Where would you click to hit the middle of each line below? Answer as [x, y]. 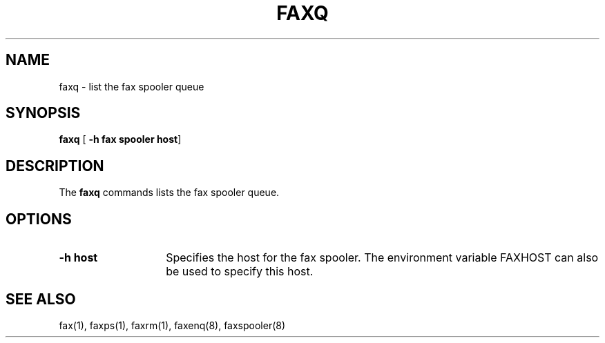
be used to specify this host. [240, 272]
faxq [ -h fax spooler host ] [120, 139]
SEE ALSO [41, 299]
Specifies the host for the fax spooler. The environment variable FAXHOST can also [382, 258]
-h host [78, 258]
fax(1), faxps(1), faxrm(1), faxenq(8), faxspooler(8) [172, 325]
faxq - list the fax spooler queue [132, 86]
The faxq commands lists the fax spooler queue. [169, 193]
